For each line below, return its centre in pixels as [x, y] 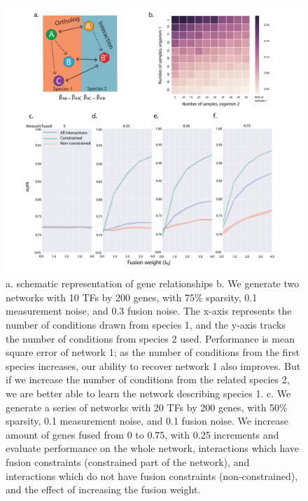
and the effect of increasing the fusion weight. [103, 489]
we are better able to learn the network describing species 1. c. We [148, 393]
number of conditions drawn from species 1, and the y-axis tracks [146, 324]
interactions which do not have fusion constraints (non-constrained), [152, 475]
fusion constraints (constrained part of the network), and [128, 461]
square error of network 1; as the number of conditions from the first [153, 352]
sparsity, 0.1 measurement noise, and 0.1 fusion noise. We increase [147, 421]
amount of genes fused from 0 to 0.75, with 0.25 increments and [142, 434]
